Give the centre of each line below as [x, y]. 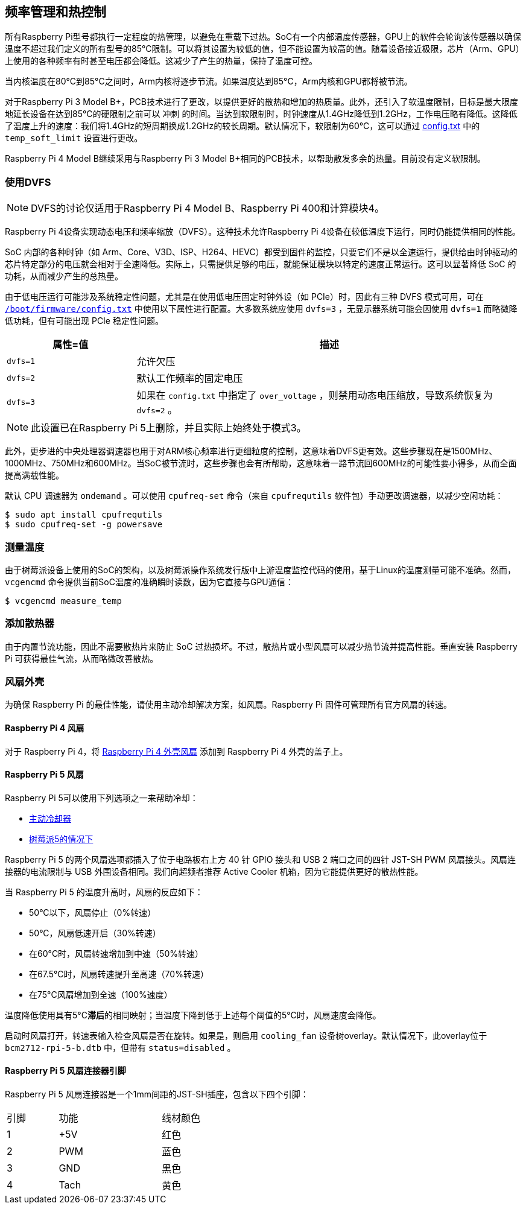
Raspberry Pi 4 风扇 [45, 728]
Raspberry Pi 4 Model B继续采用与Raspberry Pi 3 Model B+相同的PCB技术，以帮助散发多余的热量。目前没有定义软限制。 [245, 159]
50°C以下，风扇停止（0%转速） [93, 912]
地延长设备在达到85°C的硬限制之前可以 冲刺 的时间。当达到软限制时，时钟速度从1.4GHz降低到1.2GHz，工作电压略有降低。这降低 [261, 114]
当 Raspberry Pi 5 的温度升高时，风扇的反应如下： [104, 892]
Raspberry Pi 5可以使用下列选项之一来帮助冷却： [102, 798]
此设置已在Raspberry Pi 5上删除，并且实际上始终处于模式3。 [169, 428]
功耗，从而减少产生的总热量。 [64, 276]
